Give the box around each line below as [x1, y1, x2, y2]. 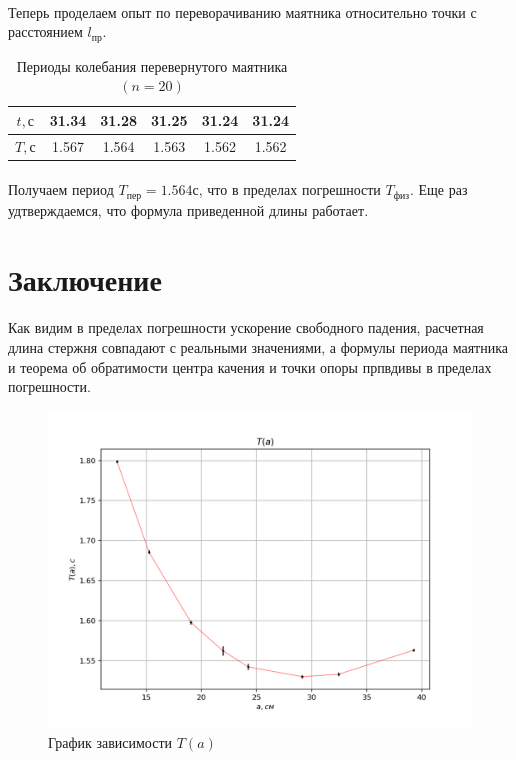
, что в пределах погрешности [198, 179, 381, 200]
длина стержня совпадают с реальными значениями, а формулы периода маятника [8, 336, 508, 357]
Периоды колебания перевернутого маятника [16, 55, 288, 76]
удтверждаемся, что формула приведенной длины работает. [8, 199, 369, 220]
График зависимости [48, 732, 173, 753]
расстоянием [8, 21, 83, 42]
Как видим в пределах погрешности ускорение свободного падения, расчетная [8, 317, 484, 338]
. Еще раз [409, 179, 468, 200]
